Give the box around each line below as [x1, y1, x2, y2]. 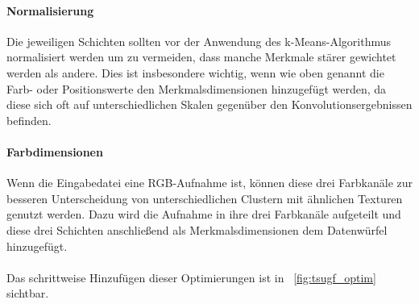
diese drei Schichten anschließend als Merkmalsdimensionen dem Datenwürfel [6, 221, 388, 238]
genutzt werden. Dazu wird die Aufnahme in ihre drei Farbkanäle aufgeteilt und [6, 206, 401, 223]
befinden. [6, 111, 52, 128]
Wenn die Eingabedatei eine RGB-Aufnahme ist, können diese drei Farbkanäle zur [6, 174, 413, 191]
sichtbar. [6, 285, 49, 302]
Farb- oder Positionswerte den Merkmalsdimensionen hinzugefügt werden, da [6, 80, 387, 97]
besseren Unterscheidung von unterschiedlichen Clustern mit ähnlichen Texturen [6, 189, 403, 206]
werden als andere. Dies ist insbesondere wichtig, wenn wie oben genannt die [6, 64, 384, 81]
